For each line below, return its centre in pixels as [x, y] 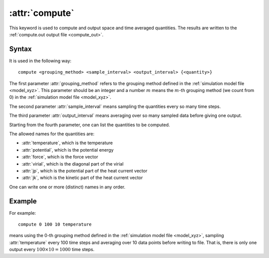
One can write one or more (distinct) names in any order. [67, 187]
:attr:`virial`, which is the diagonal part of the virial [73, 164]
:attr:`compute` [42, 13]
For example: [23, 213]
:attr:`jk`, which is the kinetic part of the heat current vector [82, 178]
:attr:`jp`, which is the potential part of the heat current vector [84, 171]
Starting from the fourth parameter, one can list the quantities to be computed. [90, 125]
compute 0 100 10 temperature [55, 224]
